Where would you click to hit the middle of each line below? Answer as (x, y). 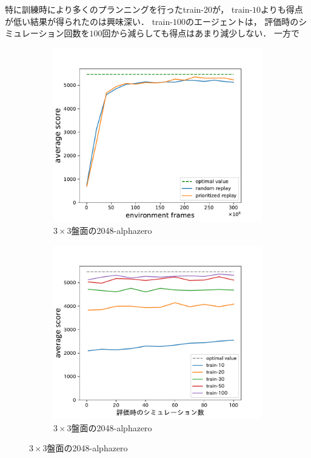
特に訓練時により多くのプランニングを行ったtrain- (104, 9)
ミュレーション (35, 33)
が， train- (232, 9)
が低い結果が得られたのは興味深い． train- (89, 21)
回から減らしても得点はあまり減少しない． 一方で (201, 33)
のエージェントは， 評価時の (242, 21)
